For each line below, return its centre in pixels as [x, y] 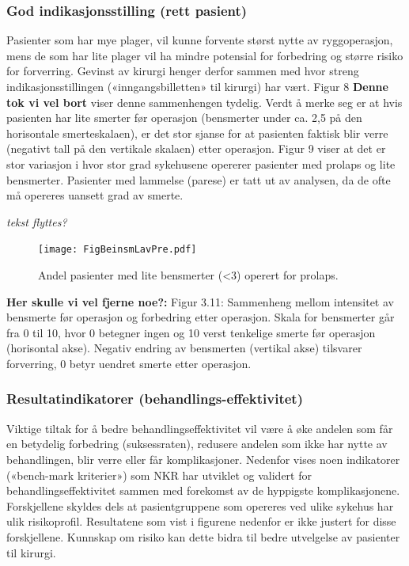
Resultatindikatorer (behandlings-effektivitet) [155, 399]
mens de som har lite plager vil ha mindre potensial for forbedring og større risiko [205, 55]
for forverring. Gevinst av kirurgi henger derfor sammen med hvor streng [183, 71]
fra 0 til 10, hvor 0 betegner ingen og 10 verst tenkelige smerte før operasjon [191, 332]
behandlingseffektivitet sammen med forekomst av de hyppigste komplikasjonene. [203, 490]
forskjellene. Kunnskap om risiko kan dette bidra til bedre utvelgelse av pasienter [203, 536]
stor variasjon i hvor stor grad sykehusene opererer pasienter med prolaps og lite [201, 163]
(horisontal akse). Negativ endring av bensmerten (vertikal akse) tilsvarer [184, 348]
